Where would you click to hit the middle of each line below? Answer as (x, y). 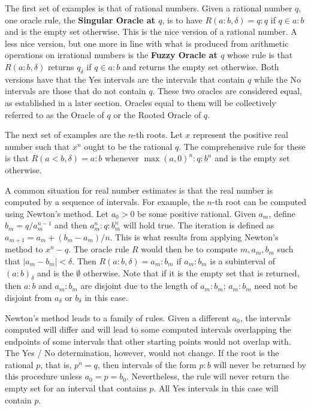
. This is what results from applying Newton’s (194, 236)
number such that (37, 146)
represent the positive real (240, 135)
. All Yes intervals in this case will (216, 388)
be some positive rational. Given (197, 213)
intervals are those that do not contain (76, 91)
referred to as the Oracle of (55, 114)
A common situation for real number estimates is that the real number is (139, 190)
